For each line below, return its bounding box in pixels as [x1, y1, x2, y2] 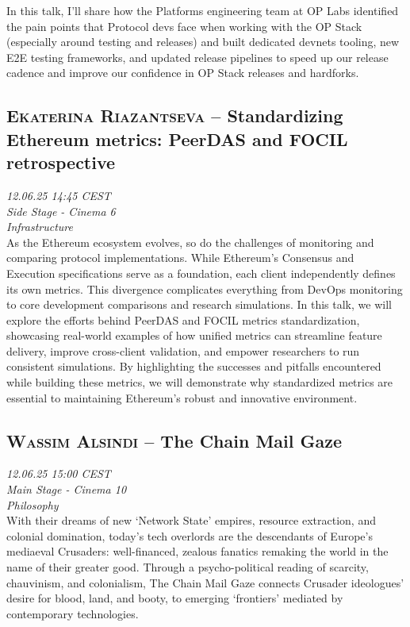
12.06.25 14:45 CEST [6, 187, 111, 203]
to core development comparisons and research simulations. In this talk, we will [6, 296, 392, 313]
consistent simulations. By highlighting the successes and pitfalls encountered [6, 358, 381, 375]
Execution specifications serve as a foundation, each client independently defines [6, 264, 396, 281]
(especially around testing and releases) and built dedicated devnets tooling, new [6, 33, 400, 50]
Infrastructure [6, 218, 73, 235]
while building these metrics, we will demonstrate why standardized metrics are [6, 374, 393, 390]
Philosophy [6, 496, 59, 513]
